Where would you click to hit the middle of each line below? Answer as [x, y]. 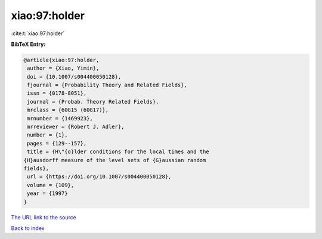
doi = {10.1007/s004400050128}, [74, 77]
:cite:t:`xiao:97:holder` [38, 33]
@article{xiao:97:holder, [61, 60]
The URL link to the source [44, 217]
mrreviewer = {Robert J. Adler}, [76, 127]
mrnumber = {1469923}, [60, 118]
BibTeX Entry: [28, 44]
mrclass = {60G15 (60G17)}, [68, 110]
